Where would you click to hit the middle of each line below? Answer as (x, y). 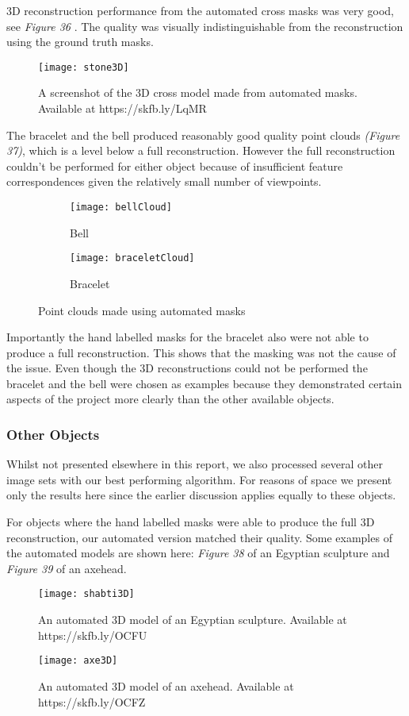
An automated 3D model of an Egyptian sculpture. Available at (193, 620)
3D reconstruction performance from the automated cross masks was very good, (200, 10)
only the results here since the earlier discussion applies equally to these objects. (201, 495)
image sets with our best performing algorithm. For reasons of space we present (199, 479)
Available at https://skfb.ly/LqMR (122, 108)
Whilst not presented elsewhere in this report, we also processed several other (195, 464)
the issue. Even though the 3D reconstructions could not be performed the (187, 368)
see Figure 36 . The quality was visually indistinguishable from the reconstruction (205, 26)
